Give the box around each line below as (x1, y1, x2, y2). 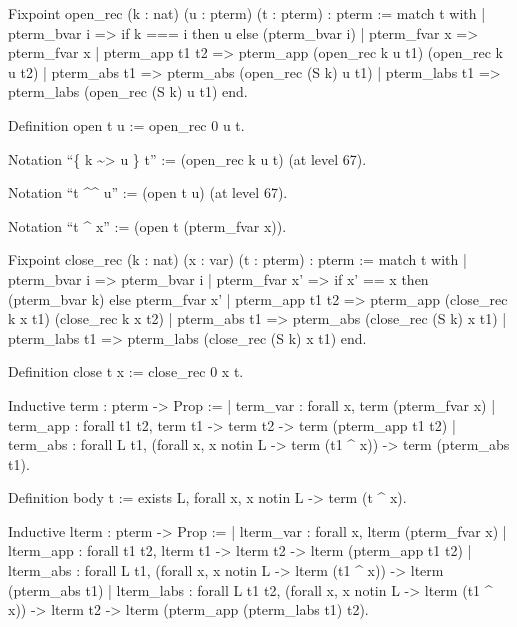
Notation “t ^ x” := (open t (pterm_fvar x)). (8, 215, 287, 236)
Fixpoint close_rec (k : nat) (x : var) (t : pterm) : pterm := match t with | (8, 249, 467, 270)
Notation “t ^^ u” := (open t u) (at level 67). (8, 182, 288, 203)
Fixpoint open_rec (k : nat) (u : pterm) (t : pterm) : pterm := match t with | (8, 3, 486, 23)
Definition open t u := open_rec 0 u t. (8, 114, 245, 135)
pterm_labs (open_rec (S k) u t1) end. (8, 81, 248, 102)
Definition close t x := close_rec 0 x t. (8, 361, 244, 382)
